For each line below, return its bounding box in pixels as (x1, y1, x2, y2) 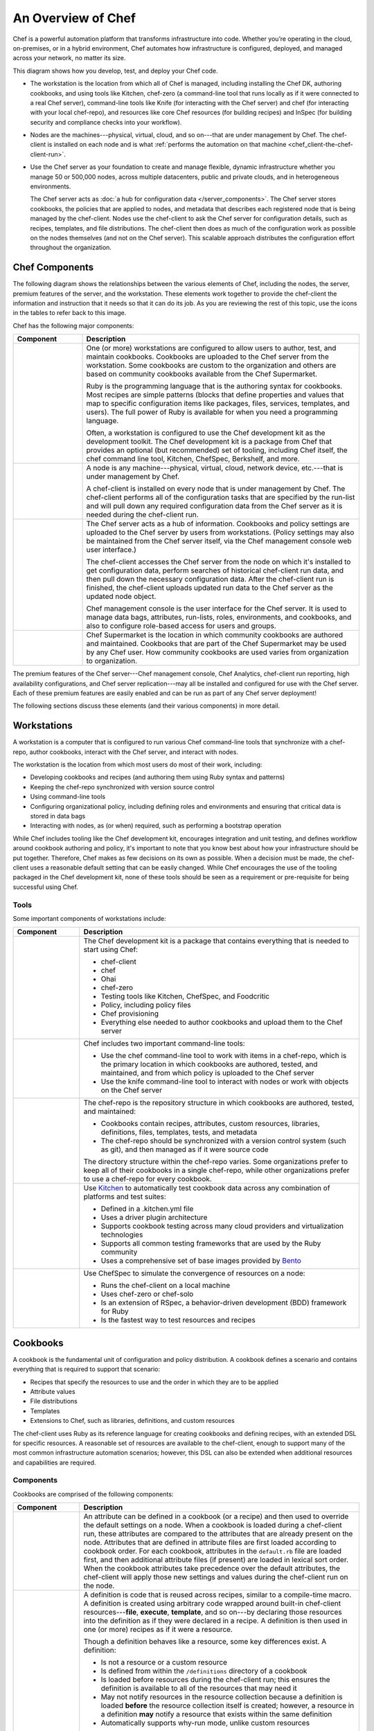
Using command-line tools (30, 793, 106, 801)
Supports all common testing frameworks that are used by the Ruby (100, 1239, 321, 1248)
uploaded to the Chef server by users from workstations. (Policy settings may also (86, 528, 355, 537)
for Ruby (100, 1307, 129, 1316)
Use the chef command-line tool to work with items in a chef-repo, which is (100, 1051, 347, 1061)
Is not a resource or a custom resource (100, 1658, 228, 1667)
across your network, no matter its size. (12, 54, 126, 62)
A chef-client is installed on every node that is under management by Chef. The (86, 484, 346, 494)
